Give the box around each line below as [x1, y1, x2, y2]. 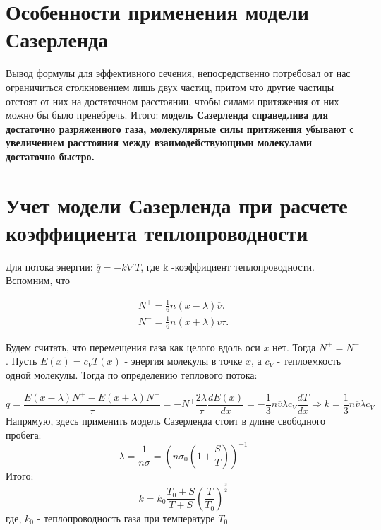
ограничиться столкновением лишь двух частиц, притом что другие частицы [6, 79, 334, 94]
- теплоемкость [277, 353, 341, 368]
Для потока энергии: [6, 259, 93, 273]
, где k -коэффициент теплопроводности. [140, 259, 315, 273]
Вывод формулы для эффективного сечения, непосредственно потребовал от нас [6, 66, 351, 81]
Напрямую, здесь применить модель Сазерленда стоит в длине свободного [6, 413, 326, 428]
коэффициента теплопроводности [6, 218, 308, 247]
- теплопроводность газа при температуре [37, 510, 215, 525]
